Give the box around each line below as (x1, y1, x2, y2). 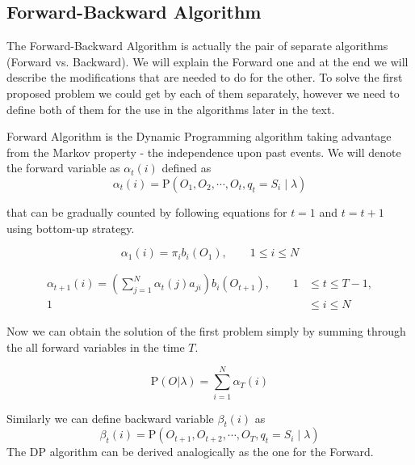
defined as (161, 159, 212, 176)
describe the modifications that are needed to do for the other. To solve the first (6, 69, 403, 86)
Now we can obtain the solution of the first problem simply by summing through (6, 323, 406, 340)
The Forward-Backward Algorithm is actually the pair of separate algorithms (6, 37, 388, 54)
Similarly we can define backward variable (6, 409, 214, 426)
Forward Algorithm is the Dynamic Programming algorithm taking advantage (6, 128, 392, 145)
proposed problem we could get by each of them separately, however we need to (6, 84, 400, 101)
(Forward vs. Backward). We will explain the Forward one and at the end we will (6, 53, 409, 70)
